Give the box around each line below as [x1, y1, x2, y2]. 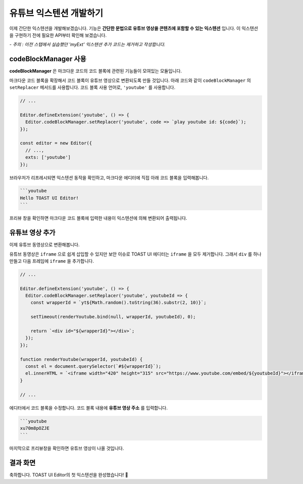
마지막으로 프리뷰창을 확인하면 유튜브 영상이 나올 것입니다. [9, 445, 124, 452]
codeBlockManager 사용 [9, 55, 86, 63]
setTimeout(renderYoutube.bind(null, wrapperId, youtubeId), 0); [30, 314, 196, 320]
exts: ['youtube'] [25, 155, 71, 160]
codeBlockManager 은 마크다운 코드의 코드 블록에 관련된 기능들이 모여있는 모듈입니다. [9, 68, 182, 74]
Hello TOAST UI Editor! [20, 195, 79, 201]
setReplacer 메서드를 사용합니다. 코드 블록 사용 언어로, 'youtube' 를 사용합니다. [9, 84, 176, 90]
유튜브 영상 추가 [9, 228, 56, 237]
